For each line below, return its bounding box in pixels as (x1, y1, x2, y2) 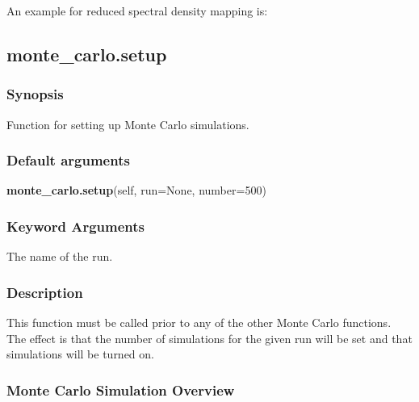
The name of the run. (6, 248, 113, 265)
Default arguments (6, 150, 130, 170)
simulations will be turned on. (6, 345, 154, 362)
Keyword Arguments (6, 216, 145, 236)
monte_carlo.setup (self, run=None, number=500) (6, 182, 266, 199)
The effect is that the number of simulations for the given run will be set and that (6, 329, 413, 346)
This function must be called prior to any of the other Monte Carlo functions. (6, 314, 392, 331)
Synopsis (6, 84, 64, 104)
